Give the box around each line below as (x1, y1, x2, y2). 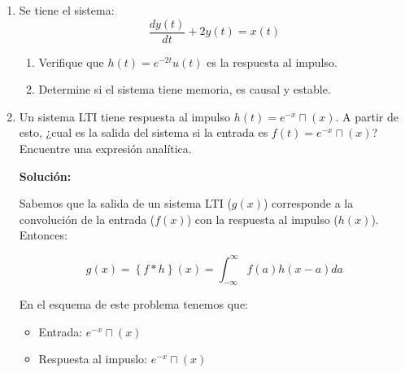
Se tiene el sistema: (19, 2, 115, 18)
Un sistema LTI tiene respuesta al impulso (19, 108, 230, 125)
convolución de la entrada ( (19, 210, 155, 227)
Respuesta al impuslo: (38, 350, 148, 367)
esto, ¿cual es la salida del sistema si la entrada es (19, 124, 268, 141)
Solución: (19, 167, 72, 184)
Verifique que (38, 53, 104, 70)
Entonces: (19, 226, 67, 244)
